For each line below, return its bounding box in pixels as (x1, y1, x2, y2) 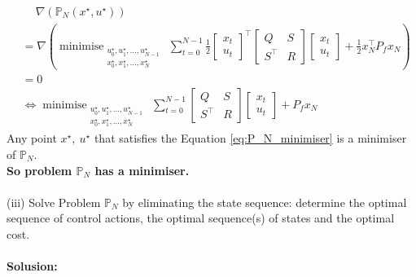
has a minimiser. (94, 161, 190, 178)
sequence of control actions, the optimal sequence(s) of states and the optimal (7, 209, 395, 226)
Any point (7, 130, 57, 147)
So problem (7, 161, 72, 178)
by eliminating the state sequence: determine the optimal (122, 193, 407, 210)
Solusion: (7, 257, 58, 275)
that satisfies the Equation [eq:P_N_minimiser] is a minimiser (94, 130, 407, 147)
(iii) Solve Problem (7, 193, 101, 210)
